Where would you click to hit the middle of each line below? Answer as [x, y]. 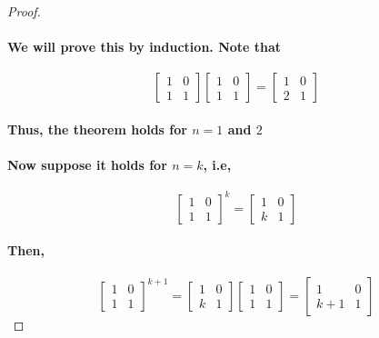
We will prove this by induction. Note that [145, 47]
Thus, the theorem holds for [97, 129]
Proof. [24, 11]
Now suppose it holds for [87, 165]
